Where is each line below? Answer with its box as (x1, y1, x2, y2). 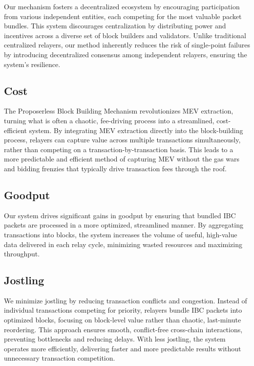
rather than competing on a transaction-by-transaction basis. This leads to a (4, 144, 233, 154)
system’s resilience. (4, 59, 61, 69)
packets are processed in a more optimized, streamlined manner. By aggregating (4, 220, 243, 230)
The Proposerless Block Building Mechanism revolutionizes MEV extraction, (4, 106, 233, 116)
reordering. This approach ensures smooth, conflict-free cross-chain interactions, (4, 324, 243, 334)
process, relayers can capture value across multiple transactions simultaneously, (4, 135, 241, 145)
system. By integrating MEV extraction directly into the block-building (29, 125, 243, 135)
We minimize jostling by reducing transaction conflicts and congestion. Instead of (4, 295, 247, 305)
